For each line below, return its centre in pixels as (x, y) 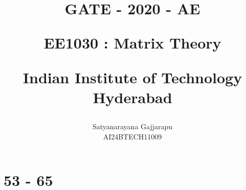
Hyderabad (132, 97)
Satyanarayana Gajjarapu (132, 126)
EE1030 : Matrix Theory (132, 43)
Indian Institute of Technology (132, 77)
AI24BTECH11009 (132, 136)
